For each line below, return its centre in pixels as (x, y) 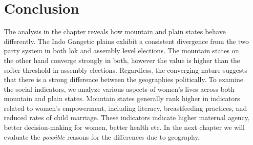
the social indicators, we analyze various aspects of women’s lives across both (119, 89)
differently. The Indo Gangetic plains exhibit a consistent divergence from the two (126, 41)
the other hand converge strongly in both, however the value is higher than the (122, 60)
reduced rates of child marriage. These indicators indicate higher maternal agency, (127, 117)
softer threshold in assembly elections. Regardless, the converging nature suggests (126, 70)
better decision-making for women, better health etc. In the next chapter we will (124, 127)
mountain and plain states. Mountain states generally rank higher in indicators (122, 98)
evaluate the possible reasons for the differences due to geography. (102, 136)
